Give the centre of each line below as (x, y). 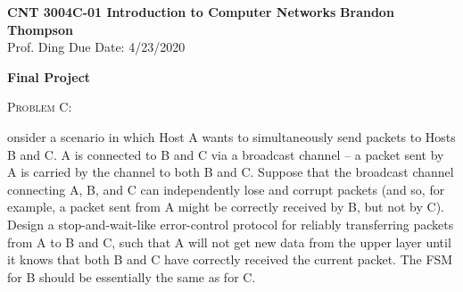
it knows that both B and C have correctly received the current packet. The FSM (230, 259)
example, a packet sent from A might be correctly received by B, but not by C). (226, 207)
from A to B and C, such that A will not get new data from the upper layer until (229, 242)
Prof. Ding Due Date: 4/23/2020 (96, 47)
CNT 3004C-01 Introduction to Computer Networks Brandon (201, 12)
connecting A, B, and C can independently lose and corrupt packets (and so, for (226, 189)
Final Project (49, 76)
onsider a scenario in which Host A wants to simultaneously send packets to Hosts (231, 136)
